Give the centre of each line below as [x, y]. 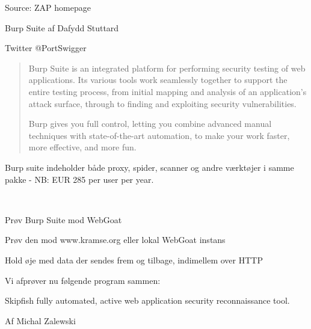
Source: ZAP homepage [48, 7]
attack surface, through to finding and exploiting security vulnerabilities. [162, 103]
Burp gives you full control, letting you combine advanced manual [150, 124]
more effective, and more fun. [82, 147]
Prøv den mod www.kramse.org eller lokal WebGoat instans [115, 240]
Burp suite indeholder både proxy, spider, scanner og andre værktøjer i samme [149, 167]
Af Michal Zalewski [40, 320]
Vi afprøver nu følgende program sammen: [83, 280]
